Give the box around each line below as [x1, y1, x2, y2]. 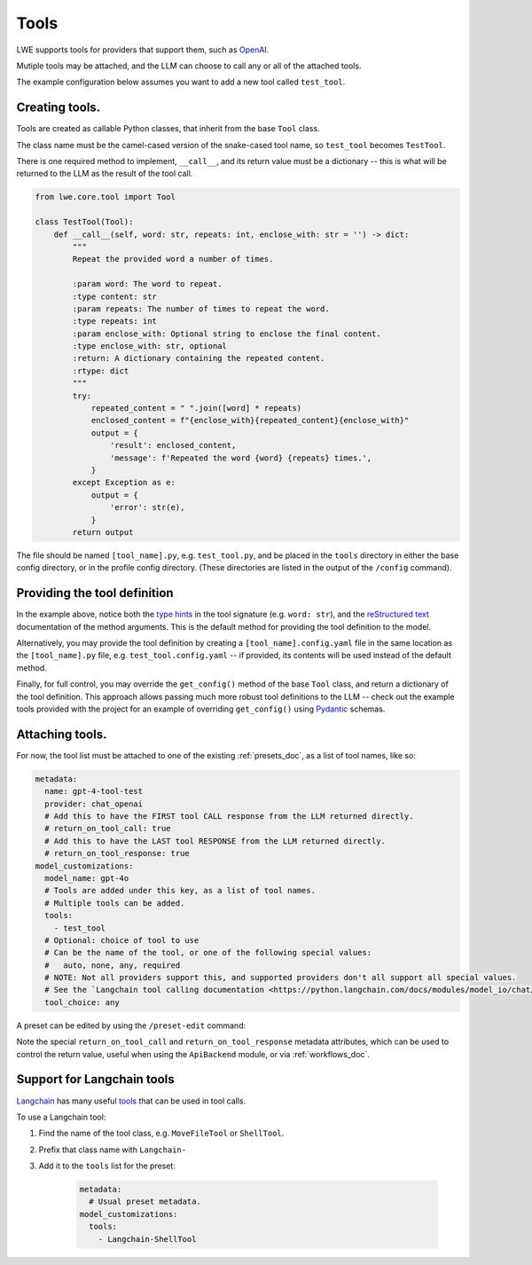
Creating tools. [16, 100, 101, 115]
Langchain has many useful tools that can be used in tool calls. [16, 1096, 246, 1106]
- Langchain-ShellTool [98, 1234, 197, 1244]
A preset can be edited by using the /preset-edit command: [16, 1020, 246, 1031]
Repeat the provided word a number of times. [72, 254, 274, 264]
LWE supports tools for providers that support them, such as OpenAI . [16, 44, 270, 55]
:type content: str [72, 291, 157, 302]
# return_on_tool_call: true [44, 823, 172, 834]
